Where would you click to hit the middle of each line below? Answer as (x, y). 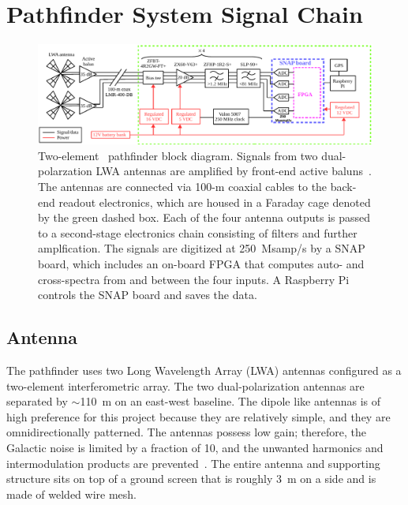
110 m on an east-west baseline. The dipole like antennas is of (230, 401)
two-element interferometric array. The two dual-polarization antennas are (185, 385)
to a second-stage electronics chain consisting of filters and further (198, 232)
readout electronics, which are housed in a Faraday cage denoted (215, 202)
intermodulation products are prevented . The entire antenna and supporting (193, 463)
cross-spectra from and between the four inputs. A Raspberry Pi (194, 279)
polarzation (65, 171)
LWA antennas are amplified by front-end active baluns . (234, 171)
